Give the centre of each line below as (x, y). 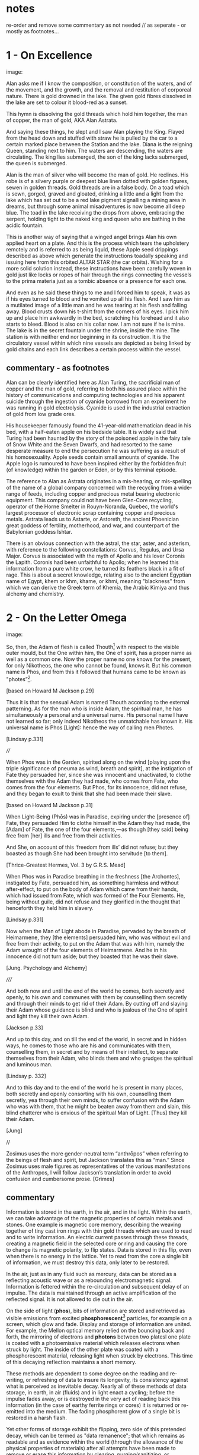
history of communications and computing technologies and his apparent (95, 395)
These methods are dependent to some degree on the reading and (87, 1374)
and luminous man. (29, 1064)
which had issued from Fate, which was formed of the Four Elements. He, (96, 895)
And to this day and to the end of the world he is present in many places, (95, 1087)
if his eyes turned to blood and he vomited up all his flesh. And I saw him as (98, 298)
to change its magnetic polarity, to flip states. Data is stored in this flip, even (99, 1249)
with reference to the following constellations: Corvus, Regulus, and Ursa (95, 549)
